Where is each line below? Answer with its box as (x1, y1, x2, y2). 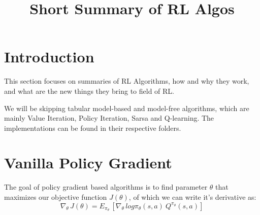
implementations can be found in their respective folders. (4, 122, 181, 133)
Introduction (4, 46, 94, 67)
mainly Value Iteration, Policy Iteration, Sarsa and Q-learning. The (4, 113, 214, 123)
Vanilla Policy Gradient (4, 152, 172, 173)
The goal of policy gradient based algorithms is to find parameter (4, 182, 208, 192)
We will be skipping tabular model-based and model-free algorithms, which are (4, 102, 249, 113)
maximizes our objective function (4, 192, 107, 202)
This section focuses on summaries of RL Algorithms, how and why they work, (4, 76, 249, 86)
